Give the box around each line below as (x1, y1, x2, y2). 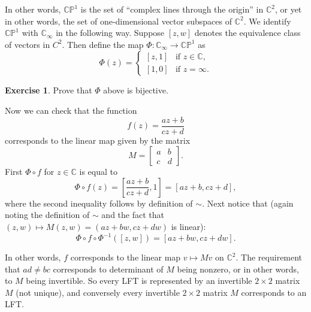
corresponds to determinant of (53, 262, 164, 275)
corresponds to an (241, 286, 307, 298)
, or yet (274, 3, 302, 15)
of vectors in (5, 38, 50, 50)
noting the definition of (5, 208, 90, 221)
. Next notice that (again (202, 196, 294, 209)
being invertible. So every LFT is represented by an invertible (26, 274, 252, 287)
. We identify (243, 14, 291, 27)
